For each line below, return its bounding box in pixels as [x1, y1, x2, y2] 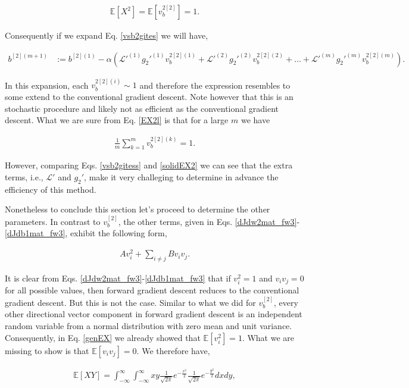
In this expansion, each [5, 79, 89, 91]
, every [273, 296, 298, 308]
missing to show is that [5, 344, 89, 356]
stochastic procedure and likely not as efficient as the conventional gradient [5, 102, 279, 114]
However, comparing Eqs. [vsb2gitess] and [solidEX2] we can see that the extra [5, 159, 293, 171]
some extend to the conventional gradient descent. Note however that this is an [5, 90, 294, 103]
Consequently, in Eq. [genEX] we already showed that [5, 331, 201, 343]
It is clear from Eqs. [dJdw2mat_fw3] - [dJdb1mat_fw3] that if [5, 271, 231, 284]
